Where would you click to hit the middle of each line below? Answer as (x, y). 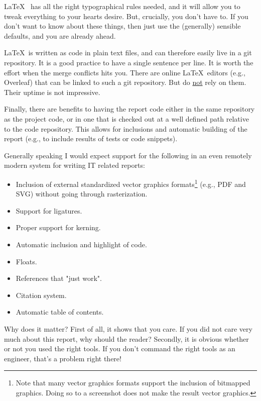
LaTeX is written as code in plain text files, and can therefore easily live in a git (128, 53)
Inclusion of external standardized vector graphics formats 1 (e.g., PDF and (131, 183)
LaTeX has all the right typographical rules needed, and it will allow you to (122, 6)
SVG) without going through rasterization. (82, 194)
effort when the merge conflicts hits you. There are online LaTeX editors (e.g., (125, 72)
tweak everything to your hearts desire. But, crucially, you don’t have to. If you (126, 16)
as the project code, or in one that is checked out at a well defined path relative (126, 118)
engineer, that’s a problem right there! (63, 358)
